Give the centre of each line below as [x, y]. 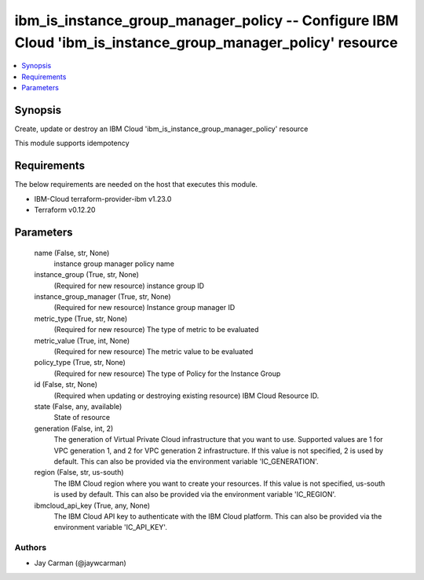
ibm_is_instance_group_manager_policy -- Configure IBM [207, 20]
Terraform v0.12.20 [65, 210]
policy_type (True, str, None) [80, 363]
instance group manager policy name [114, 264]
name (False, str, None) [72, 253]
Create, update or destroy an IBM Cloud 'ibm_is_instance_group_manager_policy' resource [161, 129]
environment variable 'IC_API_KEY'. [111, 527]
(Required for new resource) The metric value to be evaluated [154, 352]
